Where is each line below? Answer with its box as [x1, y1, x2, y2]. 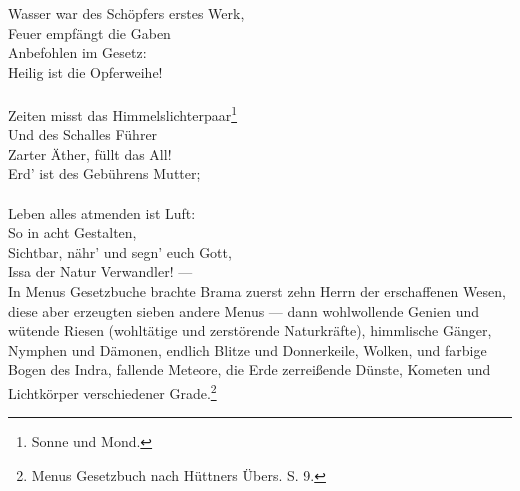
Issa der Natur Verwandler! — [8, 261, 193, 282]
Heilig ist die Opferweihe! [8, 61, 163, 82]
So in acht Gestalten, [8, 222, 137, 243]
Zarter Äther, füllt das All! [8, 143, 172, 164]
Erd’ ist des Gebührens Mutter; [8, 163, 201, 184]
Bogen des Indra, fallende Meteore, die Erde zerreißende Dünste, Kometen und [8, 359, 491, 380]
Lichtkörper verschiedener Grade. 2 [8, 379, 217, 403]
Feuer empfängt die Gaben [8, 22, 171, 43]
